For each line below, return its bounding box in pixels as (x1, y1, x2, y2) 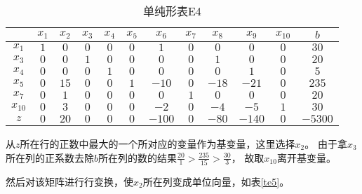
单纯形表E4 (142, 3, 201, 19)
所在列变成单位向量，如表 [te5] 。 (142, 174, 290, 188)
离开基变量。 (276, 150, 336, 165)
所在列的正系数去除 (6, 150, 94, 165)
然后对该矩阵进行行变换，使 (6, 174, 133, 188)
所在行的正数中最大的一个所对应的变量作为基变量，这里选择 (20, 137, 295, 151)
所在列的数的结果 (98, 150, 177, 165)
